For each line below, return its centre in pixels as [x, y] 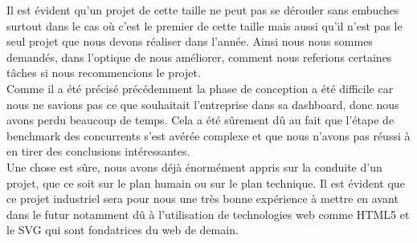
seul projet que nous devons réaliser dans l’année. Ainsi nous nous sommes [190, 41]
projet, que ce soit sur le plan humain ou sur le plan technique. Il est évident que [206, 182]
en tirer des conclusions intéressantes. [98, 151]
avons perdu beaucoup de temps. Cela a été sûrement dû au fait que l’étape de [200, 120]
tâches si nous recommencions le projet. [104, 73]
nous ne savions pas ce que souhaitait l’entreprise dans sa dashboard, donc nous [203, 104]
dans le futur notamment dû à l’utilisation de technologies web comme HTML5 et [208, 214]
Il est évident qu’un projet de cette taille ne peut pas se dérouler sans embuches [203, 10]
